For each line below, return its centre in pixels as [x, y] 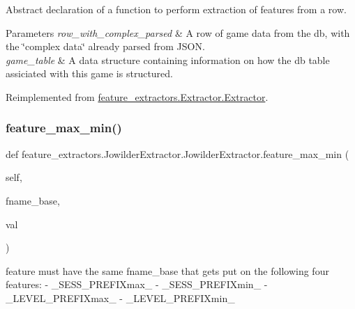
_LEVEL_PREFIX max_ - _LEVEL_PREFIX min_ [120, 298]
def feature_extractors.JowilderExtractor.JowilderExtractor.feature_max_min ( [177, 153]
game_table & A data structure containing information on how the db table [168, 60]
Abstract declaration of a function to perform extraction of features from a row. [176, 9]
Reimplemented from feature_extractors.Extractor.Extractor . [137, 96]
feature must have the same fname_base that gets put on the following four [167, 270]
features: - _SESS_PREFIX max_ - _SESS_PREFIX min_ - [137, 284]
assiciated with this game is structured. [90, 73]
